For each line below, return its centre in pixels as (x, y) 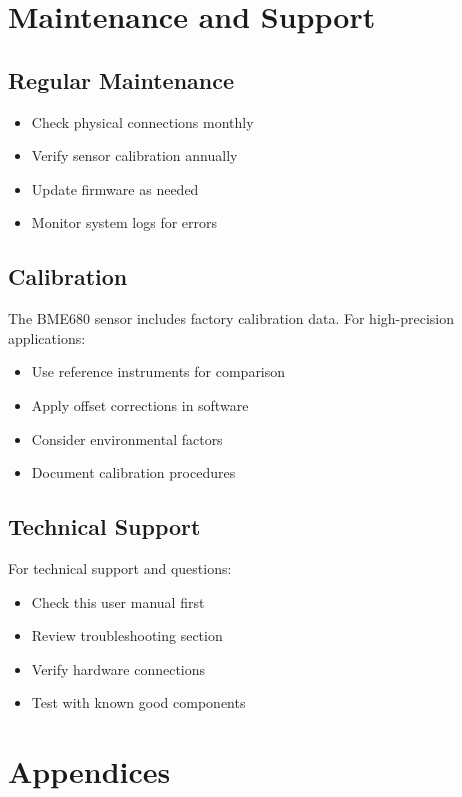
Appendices (89, 771)
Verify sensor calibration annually (134, 155)
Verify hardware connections (118, 668)
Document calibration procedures (133, 472)
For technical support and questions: (120, 567)
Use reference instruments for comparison (158, 371)
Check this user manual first (118, 601)
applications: (47, 337)
